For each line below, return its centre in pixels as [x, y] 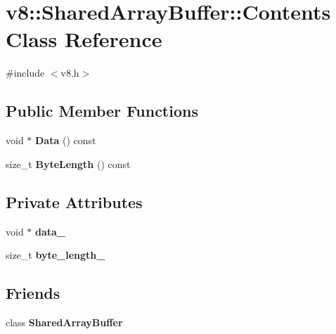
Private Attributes [74, 201]
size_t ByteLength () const [68, 163]
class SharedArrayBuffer [64, 322]
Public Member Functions [102, 111]
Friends [33, 293]
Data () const [66, 140]
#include [25, 73]
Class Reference [84, 39]
